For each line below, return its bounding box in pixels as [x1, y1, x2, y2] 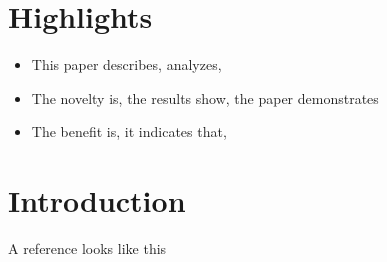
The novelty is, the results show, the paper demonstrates [31, 87, 379, 108]
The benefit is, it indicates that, [31, 121, 227, 142]
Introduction [8, 180, 186, 221]
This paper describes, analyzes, [31, 54, 222, 75]
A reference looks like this [8, 238, 167, 259]
